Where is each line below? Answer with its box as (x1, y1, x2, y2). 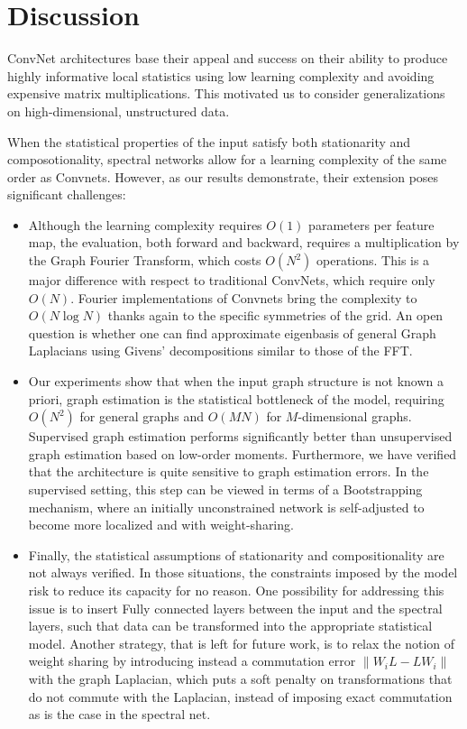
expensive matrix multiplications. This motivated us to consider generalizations (7, 84, 445, 103)
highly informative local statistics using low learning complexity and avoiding (7, 66, 435, 85)
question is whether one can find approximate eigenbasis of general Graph (28, 323, 436, 342)
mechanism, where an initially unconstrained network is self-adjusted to (28, 497, 425, 516)
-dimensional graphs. (298, 407, 412, 426)
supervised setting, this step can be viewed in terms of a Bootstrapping (28, 480, 423, 498)
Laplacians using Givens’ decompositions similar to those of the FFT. (28, 341, 413, 360)
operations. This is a (316, 251, 430, 270)
